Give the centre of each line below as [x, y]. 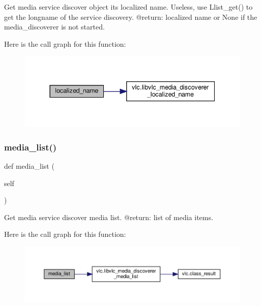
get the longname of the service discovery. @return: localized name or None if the [131, 17]
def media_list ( [29, 166]
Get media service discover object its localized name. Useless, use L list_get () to [128, 7]
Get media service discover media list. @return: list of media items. [109, 217]
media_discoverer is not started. [54, 27]
